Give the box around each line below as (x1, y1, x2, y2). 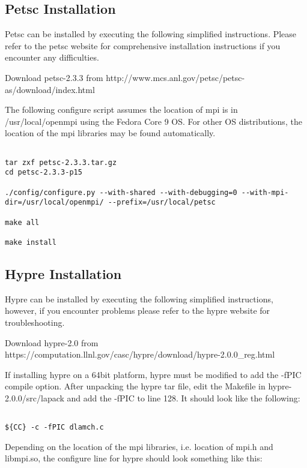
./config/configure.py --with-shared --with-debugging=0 (5, 188, 237, 197)
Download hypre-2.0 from (5, 336, 99, 349)
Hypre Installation (5, 264, 122, 283)
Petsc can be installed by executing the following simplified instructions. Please (5, 28, 297, 40)
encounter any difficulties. (5, 51, 99, 64)
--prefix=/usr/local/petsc (108, 198, 216, 207)
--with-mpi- (241, 188, 289, 197)
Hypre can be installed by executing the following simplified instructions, (5, 292, 273, 305)
